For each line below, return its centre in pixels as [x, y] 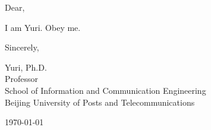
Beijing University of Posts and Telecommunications [100, 102]
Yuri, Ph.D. [26, 67]
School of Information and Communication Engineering [105, 90]
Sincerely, [22, 47]
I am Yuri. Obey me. [43, 27]
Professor [22, 79]
